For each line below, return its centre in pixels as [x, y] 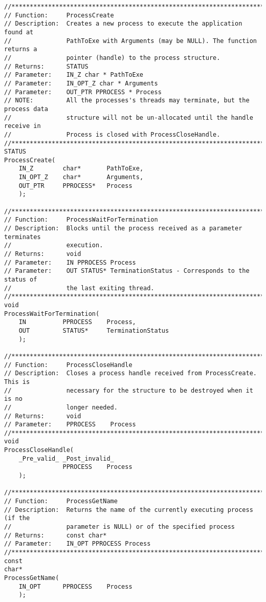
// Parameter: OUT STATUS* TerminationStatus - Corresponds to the [127, 271]
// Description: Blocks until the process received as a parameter [123, 229]
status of [21, 279]
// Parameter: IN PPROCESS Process [70, 262]
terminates [23, 237]
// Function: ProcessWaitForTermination [81, 220]
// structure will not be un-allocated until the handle [129, 117]
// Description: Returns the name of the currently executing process [129, 510]
